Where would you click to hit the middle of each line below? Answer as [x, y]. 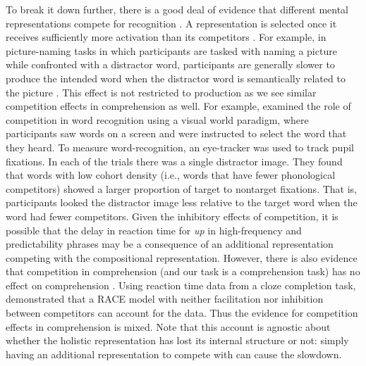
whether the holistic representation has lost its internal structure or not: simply [177, 340]
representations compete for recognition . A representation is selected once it [171, 23]
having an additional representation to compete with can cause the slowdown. [174, 354]
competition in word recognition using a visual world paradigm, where [157, 119]
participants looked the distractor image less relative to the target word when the [182, 202]
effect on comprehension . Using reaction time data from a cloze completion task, [181, 285]
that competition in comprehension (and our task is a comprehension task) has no [183, 271]
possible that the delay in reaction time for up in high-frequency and [154, 230]
